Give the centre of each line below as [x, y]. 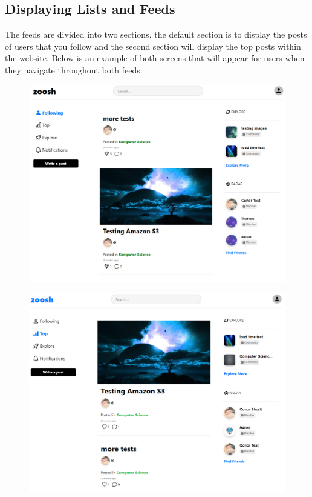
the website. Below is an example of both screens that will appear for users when [155, 58]
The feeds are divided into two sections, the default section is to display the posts [156, 34]
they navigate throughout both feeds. [74, 69]
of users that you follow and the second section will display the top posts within [153, 46]
